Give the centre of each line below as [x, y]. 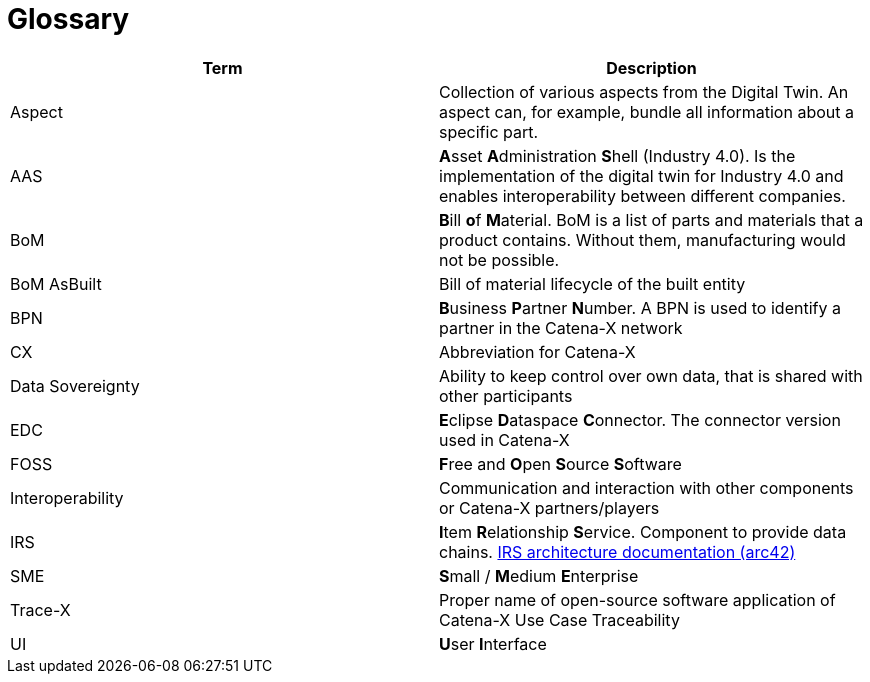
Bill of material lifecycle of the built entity [592, 283]
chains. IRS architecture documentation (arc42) [617, 551]
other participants [506, 395]
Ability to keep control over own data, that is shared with [651, 375]
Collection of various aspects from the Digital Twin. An [644, 91]
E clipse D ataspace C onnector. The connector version [640, 419]
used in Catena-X [504, 439]
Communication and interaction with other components [646, 487]
